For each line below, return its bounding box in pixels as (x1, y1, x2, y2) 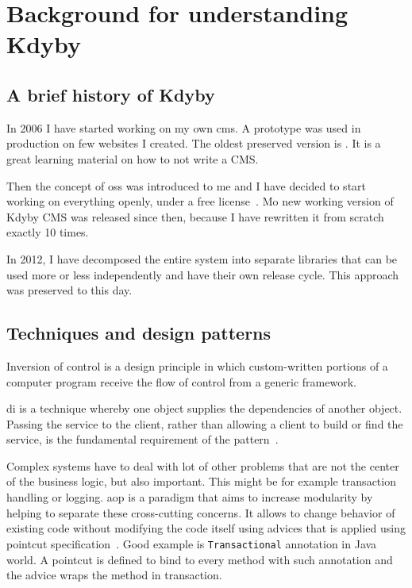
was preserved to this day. (6, 282, 133, 298)
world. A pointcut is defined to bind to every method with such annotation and (6, 551, 393, 567)
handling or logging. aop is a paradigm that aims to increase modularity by (6, 489, 373, 505)
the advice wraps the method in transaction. (6, 567, 222, 583)
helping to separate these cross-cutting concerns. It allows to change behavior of (6, 504, 395, 521)
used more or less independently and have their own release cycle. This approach (6, 266, 399, 282)
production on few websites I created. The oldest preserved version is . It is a (6, 135, 381, 152)
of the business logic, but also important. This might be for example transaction (6, 473, 396, 490)
